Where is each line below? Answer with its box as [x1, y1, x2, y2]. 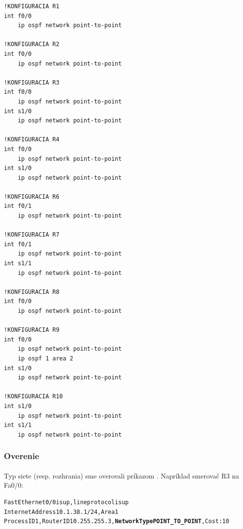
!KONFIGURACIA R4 [4, 136, 60, 143]
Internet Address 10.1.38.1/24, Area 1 [4, 508, 119, 515]
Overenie [4, 450, 39, 462]
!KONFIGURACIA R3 [4, 79, 60, 86]
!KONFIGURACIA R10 [4, 393, 63, 400]
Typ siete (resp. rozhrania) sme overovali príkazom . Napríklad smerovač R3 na [4, 470, 240, 480]
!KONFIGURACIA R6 [4, 193, 60, 200]
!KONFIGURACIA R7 [4, 231, 60, 239]
